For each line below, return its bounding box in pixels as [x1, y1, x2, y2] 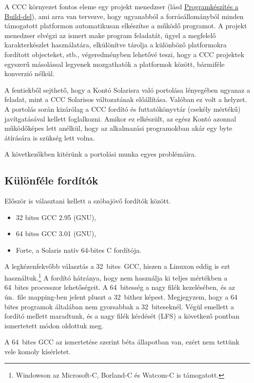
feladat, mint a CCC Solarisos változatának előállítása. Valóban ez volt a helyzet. [4, 94, 247, 104]
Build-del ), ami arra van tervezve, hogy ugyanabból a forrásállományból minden [4, 11, 244, 21]
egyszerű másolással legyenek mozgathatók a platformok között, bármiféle [4, 59, 225, 69]
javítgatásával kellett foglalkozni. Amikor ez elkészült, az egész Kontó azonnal [4, 113, 236, 123]
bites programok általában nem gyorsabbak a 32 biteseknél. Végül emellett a [4, 301, 234, 311]
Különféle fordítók [4, 173, 98, 188]
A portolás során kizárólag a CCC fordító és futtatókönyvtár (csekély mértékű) [4, 103, 241, 114]
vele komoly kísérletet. [4, 346, 71, 356]
